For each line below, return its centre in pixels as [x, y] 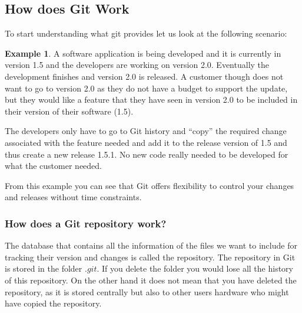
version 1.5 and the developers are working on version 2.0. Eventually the [137, 65]
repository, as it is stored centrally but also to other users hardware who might [147, 291]
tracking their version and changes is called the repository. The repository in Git [150, 257]
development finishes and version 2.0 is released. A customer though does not [144, 76]
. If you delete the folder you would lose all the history [195, 268]
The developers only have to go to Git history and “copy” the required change [146, 131]
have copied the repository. [53, 303]
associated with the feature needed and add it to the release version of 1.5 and [146, 142]
